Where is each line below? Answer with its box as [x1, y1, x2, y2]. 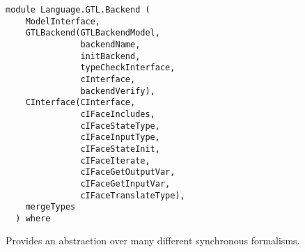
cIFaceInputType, [80, 132, 160, 143]
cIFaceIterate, [80, 155, 150, 166]
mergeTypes [25, 202, 76, 212]
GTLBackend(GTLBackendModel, [25, 28, 160, 38]
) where [15, 213, 51, 223]
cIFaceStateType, [80, 120, 160, 131]
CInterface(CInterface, [25, 97, 136, 108]
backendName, [80, 39, 141, 49]
